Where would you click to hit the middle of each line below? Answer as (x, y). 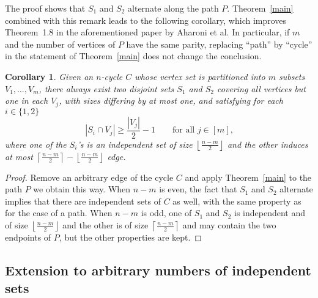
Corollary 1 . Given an (49, 76)
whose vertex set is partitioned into (200, 76)
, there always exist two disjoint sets (106, 88)
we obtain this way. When (82, 189)
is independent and (269, 213)
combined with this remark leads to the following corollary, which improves (146, 20)
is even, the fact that (198, 189)
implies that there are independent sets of (83, 201)
